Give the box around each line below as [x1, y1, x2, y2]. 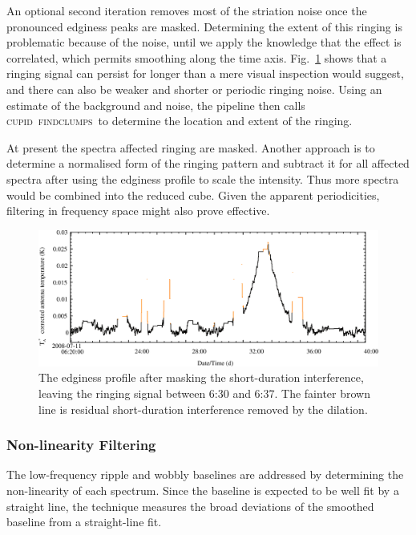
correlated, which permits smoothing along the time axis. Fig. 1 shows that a [6, 49, 387, 66]
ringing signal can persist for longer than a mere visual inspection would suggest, [6, 65, 404, 82]
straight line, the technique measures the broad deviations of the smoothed [6, 497, 374, 514]
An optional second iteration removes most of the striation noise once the [6, 2, 367, 18]
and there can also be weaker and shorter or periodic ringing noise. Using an [6, 80, 382, 97]
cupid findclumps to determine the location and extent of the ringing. [6, 112, 353, 129]
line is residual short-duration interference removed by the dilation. [38, 400, 368, 417]
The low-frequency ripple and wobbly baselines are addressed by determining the [6, 466, 404, 483]
